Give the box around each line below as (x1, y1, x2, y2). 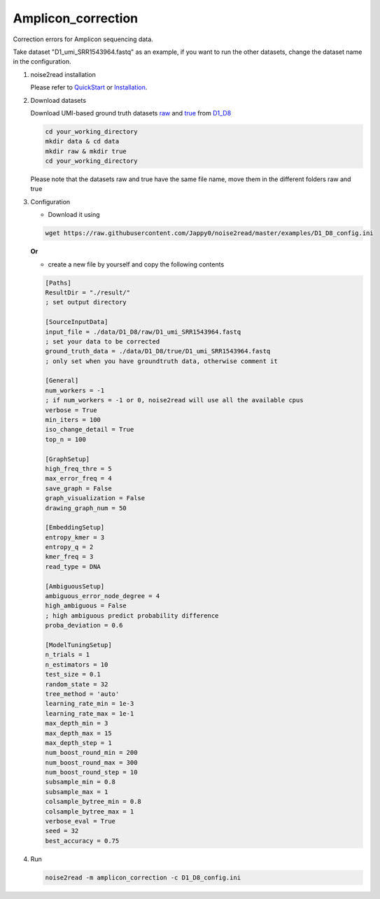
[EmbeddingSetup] (45, 523, 105, 532)
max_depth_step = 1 (45, 739, 112, 746)
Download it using (48, 211, 101, 219)
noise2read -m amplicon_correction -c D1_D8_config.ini (45, 873, 241, 882)
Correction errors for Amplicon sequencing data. (13, 35, 153, 43)
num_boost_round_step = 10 (45, 768, 138, 777)
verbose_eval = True (45, 817, 115, 826)
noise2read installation (30, 70, 96, 78)
